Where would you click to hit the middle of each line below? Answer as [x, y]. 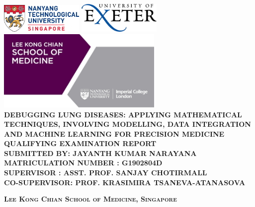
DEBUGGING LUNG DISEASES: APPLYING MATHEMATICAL [123, 114]
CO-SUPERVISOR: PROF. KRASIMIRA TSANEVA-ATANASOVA [125, 182]
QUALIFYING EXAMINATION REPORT [80, 143]
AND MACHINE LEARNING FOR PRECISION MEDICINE [114, 133]
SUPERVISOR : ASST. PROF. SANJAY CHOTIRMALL [106, 173]
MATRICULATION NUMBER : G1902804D [83, 163]
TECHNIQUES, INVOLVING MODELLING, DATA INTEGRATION [127, 124]
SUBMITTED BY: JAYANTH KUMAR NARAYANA [100, 153]
